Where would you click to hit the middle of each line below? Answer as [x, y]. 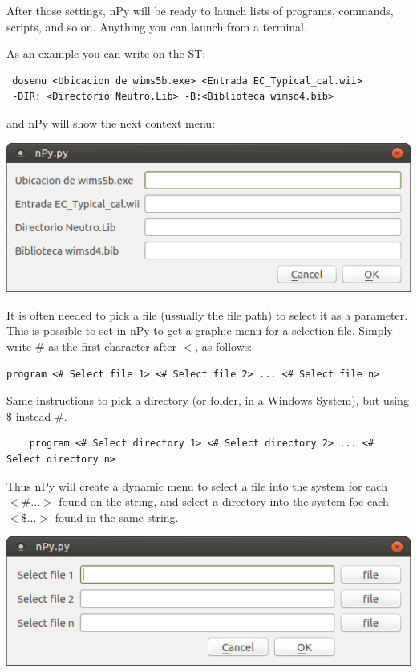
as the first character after [112, 346]
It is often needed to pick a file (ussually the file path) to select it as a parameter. [207, 314]
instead [33, 415]
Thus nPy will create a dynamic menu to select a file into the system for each [197, 485]
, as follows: [224, 346]
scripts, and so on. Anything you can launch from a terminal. [157, 26]
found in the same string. [117, 517]
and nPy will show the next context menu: [111, 122]
